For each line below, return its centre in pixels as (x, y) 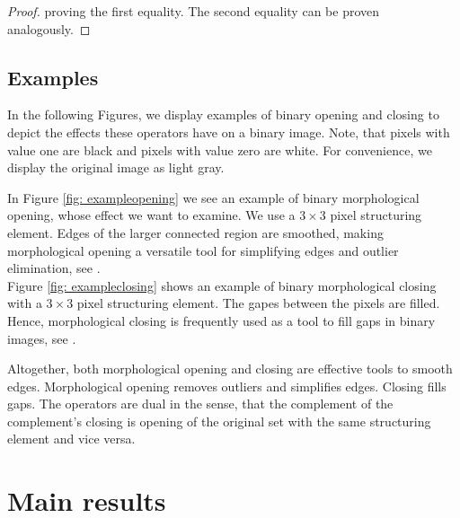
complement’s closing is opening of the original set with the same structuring (219, 421)
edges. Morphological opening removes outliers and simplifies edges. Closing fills (227, 386)
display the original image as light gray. (116, 167)
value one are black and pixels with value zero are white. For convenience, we (220, 149)
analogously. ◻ (49, 28)
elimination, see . (54, 268)
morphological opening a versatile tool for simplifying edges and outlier (203, 250)
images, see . (42, 338)
